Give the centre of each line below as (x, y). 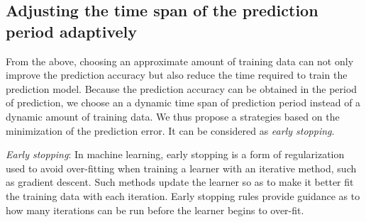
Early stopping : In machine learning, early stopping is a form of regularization (175, 154)
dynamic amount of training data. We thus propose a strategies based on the (173, 116)
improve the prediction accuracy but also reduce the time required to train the (177, 75)
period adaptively (72, 31)
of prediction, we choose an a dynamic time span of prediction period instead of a (183, 102)
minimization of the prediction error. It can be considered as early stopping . (170, 130)
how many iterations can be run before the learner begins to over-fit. (155, 210)
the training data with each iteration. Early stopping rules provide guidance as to (183, 195)
